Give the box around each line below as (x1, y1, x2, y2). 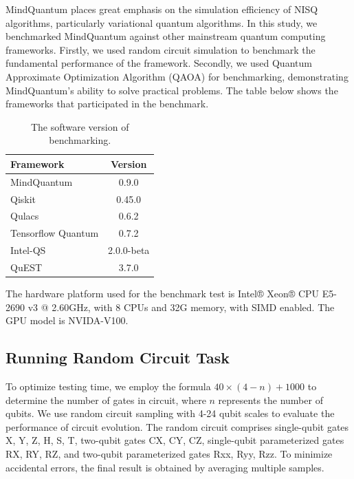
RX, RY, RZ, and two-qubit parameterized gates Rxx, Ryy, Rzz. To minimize (5, 447, 333, 461)
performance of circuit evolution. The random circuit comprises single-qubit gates (5, 419, 349, 434)
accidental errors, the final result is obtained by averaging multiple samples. (5, 460, 324, 474)
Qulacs (10, 209, 39, 223)
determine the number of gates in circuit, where (5, 392, 206, 407)
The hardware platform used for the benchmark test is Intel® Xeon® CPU (5, 286, 320, 301)
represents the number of (218, 392, 323, 407)
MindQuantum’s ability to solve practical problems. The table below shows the (5, 83, 338, 97)
